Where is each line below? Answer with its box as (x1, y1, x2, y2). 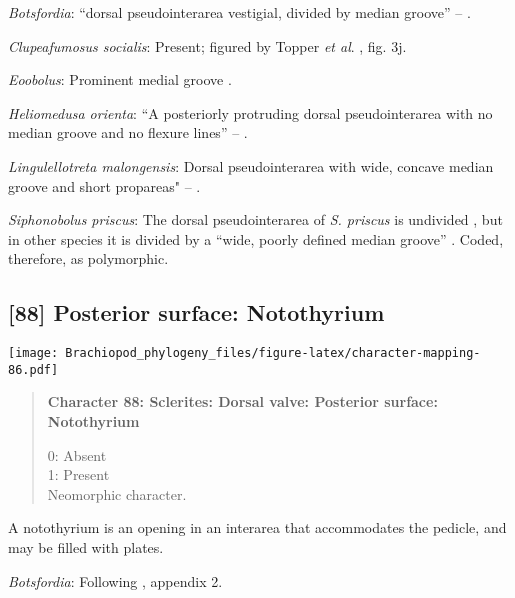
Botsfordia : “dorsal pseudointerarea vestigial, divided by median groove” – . (8, 2, 471, 22)
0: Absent (47, 444, 107, 465)
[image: (8, 346, 59, 361)
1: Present (47, 464, 110, 485)
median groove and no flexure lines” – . (8, 122, 248, 143)
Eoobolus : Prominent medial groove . (8, 69, 232, 90)
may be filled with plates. (8, 537, 164, 558)
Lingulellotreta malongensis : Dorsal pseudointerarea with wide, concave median (8, 155, 494, 176)
